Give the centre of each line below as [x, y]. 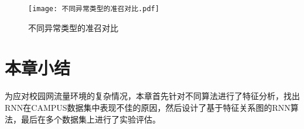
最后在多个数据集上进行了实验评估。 [90, 119]
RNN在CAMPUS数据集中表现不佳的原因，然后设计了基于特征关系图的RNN [148, 107]
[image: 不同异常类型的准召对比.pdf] [94, 9]
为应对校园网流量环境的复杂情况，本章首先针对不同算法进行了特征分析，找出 [152, 96]
